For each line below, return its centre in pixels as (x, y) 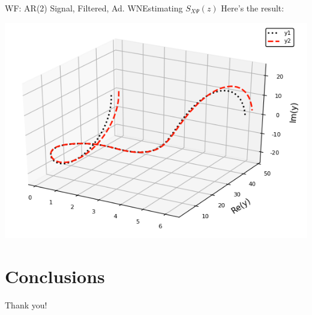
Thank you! (26, 305)
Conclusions (55, 276)
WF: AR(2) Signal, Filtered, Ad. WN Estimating (94, 8)
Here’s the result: (253, 8)
